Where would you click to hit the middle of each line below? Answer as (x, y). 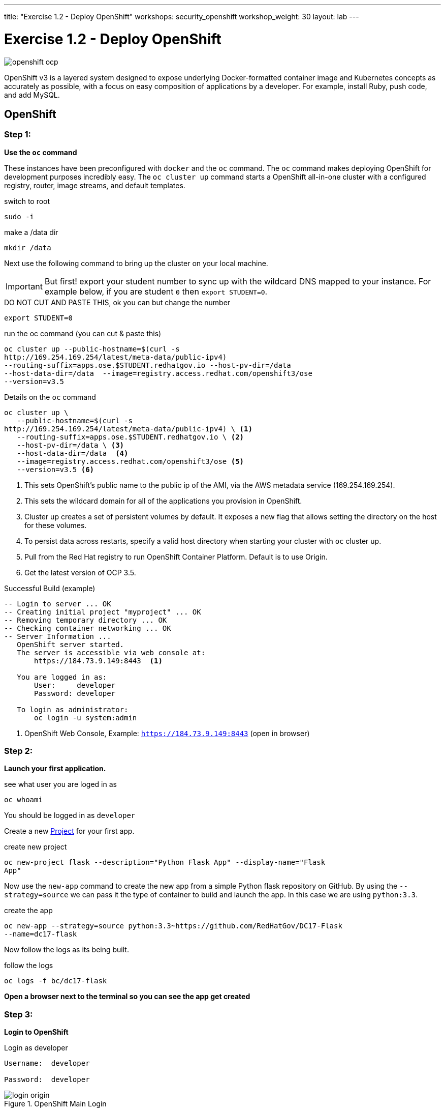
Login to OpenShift (36, 1032)
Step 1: (18, 135)
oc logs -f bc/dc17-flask (56, 981)
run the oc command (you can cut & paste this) (83, 333)
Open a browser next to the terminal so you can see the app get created (127, 997)
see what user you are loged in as (60, 784)
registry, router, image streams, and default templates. (95, 185)
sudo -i (19, 216)
